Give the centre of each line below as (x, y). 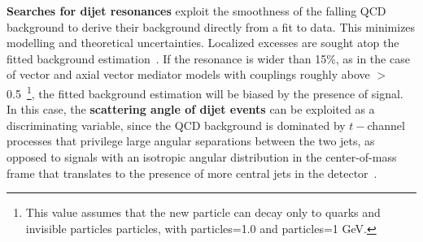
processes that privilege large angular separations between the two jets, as (191, 141)
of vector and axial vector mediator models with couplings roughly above (188, 74)
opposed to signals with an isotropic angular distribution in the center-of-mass (202, 157)
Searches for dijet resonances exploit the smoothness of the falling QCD (196, 11)
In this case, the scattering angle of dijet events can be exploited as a (191, 109)
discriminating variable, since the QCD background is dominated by (176, 125)
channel (386, 125)
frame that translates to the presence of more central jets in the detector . (192, 173)
